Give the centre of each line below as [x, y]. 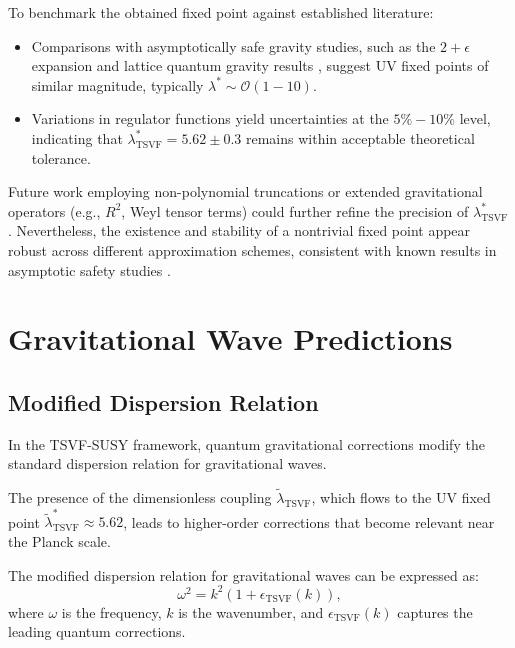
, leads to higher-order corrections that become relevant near [309, 521]
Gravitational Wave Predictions [230, 338]
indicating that [77, 137]
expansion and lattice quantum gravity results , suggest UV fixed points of [260, 65]
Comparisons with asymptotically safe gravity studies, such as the [233, 45]
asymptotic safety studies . [89, 269]
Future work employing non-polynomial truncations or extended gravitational [245, 191]
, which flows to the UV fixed [401, 497]
